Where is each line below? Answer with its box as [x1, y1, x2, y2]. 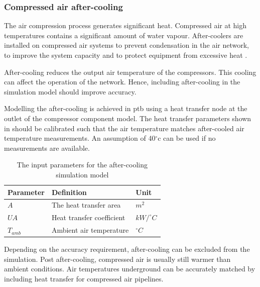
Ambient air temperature [51, 225, 129, 235]
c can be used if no [158, 133, 216, 143]
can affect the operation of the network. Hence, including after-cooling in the [4, 76, 240, 87]
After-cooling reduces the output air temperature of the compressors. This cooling [4, 66, 256, 77]
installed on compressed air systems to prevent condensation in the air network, [4, 40, 249, 50]
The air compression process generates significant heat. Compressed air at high [4, 20, 247, 31]
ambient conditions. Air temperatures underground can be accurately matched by [4, 263, 255, 274]
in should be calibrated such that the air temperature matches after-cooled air [4, 123, 244, 133]
